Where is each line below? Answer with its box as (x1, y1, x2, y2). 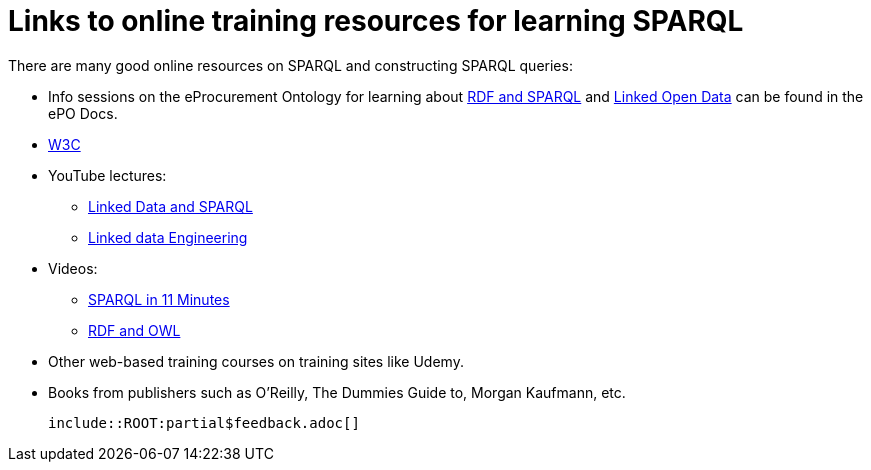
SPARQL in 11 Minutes (88, 290, 230, 308)
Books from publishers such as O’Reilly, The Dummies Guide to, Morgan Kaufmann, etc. (48, 383, 626, 401)
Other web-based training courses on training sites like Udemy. (48, 352, 464, 370)
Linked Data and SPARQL (88, 197, 253, 215)
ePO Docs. (48, 104, 118, 122)
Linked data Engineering (88, 228, 248, 246)
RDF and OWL (88, 321, 181, 339)
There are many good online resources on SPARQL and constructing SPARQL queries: (8, 56, 573, 74)
